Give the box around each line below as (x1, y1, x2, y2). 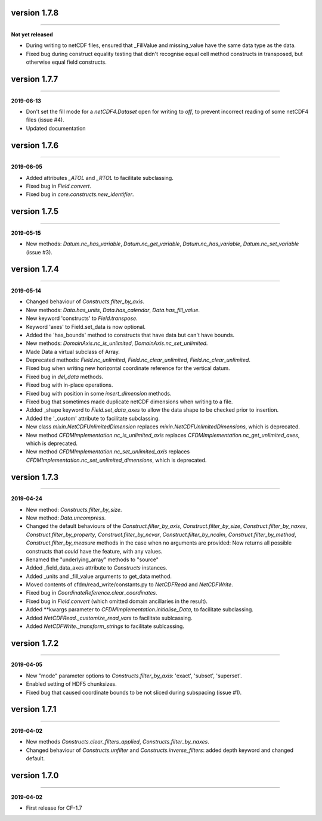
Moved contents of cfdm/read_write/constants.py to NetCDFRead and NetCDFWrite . (26, 581, 234, 588)
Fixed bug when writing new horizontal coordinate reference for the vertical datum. (26, 365, 230, 372)
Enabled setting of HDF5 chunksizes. (26, 680, 117, 688)
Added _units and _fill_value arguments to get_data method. (26, 573, 172, 580)
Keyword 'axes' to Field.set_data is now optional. (26, 323, 146, 330)
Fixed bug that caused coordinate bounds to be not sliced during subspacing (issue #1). (26, 689, 242, 696)
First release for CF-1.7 (26, 804, 82, 811)
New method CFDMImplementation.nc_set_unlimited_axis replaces (26, 448, 190, 455)
